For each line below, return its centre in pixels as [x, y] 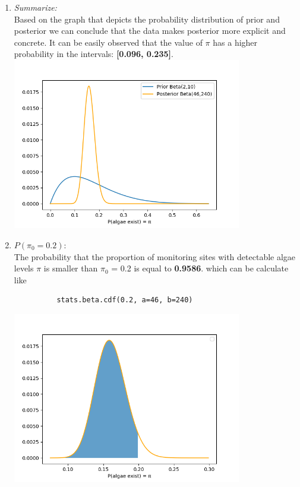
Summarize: [35, 7]
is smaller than [71, 268]
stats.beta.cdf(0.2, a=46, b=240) [125, 300]
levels [24, 268]
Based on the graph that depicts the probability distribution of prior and [147, 19]
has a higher [235, 42]
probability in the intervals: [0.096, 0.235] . [94, 54]
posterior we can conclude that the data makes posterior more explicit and [150, 31]
